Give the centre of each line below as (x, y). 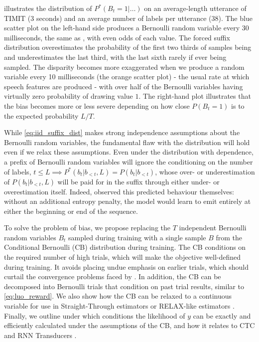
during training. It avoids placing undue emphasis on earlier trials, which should (127, 266)
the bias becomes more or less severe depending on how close (97, 105)
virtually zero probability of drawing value (68, 96)
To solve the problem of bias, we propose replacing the (87, 228)
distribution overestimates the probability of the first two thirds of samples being (128, 47)
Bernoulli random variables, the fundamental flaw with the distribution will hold (127, 142)
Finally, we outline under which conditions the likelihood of (95, 315)
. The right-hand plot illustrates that (195, 96)
